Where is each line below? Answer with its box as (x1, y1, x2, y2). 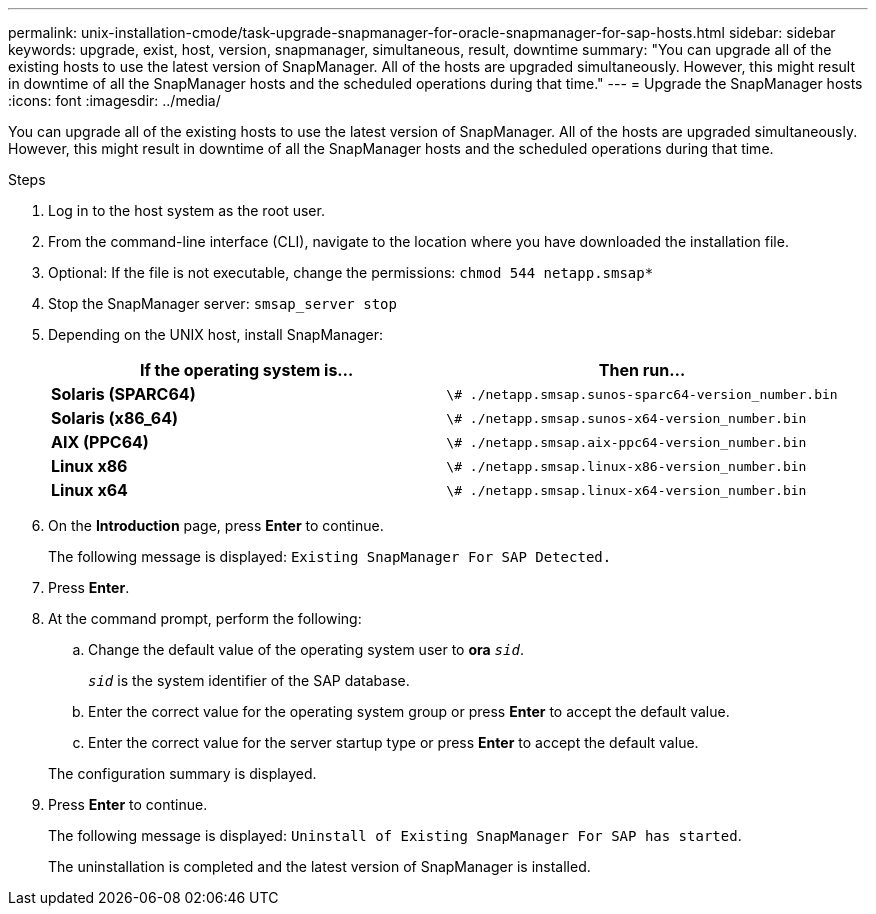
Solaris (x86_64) (51, 408, 179, 428)
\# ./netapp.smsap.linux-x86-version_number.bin (446, 458, 807, 474)
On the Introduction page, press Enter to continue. (48, 517, 384, 534)
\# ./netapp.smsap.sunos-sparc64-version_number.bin (446, 386, 838, 402)
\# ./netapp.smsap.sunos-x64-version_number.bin (446, 410, 807, 426)
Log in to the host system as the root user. (48, 202, 325, 219)
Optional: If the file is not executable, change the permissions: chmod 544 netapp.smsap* (48, 264, 654, 281)
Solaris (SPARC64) (51, 384, 196, 404)
